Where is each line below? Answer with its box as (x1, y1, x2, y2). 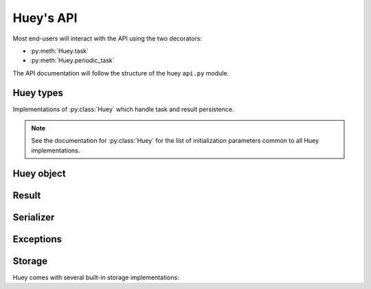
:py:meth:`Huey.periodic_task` (30, 56, 115, 65)
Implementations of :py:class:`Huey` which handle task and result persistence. (12, 105, 234, 113)
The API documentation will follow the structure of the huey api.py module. (12, 69, 229, 77)
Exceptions (12, 233, 62, 245)
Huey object (12, 167, 66, 179)
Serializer (12, 211, 55, 223)
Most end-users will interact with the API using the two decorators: (12, 34, 203, 43)
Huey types (12, 86, 63, 99)
